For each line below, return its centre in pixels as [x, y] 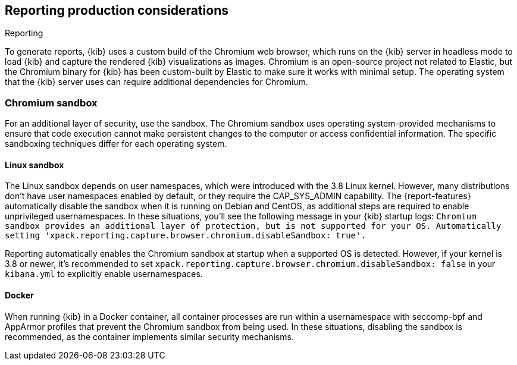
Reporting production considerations [117, 10]
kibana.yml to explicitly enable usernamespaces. [104, 274]
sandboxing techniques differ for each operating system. [116, 144]
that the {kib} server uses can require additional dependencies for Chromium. [156, 82]
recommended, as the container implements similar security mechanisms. [149, 336]
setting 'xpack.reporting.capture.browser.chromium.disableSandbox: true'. [185, 236]
